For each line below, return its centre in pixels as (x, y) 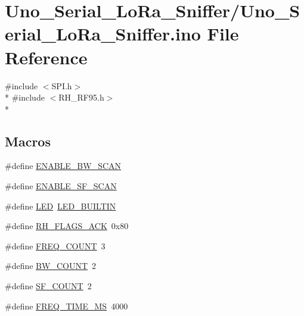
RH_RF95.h (81, 97)
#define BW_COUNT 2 (51, 266)
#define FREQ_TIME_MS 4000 (66, 306)
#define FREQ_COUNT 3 (55, 245)
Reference (46, 57)
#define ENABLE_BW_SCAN (63, 166)
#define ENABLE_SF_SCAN (61, 186)
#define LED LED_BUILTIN (61, 206)
